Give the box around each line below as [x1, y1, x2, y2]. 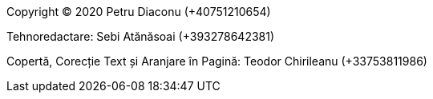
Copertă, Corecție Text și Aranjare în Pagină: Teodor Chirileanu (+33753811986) [6, 54, 427, 68]
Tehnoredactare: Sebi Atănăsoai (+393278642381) [6, 30, 275, 43]
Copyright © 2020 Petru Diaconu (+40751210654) [6, 5, 271, 18]
